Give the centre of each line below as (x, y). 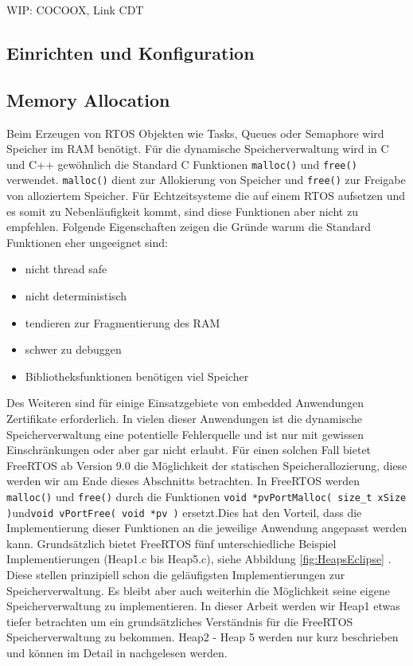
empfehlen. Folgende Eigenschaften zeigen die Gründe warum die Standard (189, 227)
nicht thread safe (66, 269)
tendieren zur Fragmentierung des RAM (123, 322)
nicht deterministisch (76, 296)
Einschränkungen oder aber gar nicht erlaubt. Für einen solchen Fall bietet (189, 450)
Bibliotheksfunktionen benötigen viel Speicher (137, 376)
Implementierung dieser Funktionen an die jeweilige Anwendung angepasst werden (207, 528)
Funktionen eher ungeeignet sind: (87, 242)
